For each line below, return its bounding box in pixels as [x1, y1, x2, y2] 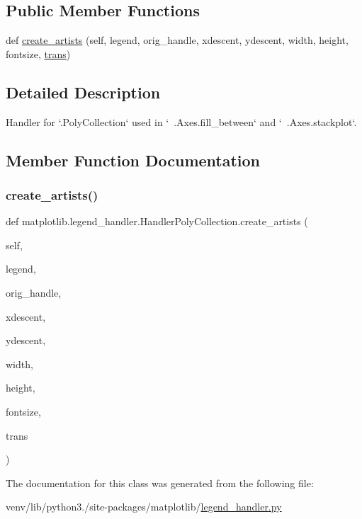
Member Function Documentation [6, 149, 261, 171]
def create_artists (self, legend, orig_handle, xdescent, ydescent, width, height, [6, 33, 349, 47]
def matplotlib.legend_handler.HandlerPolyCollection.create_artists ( [6, 214, 308, 229]
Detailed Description [6, 81, 161, 103]
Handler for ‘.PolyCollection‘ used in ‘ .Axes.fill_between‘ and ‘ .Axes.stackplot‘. [6, 114, 357, 129]
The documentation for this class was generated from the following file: [6, 475, 314, 490]
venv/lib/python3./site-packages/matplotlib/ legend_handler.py [6, 499, 282, 514]
